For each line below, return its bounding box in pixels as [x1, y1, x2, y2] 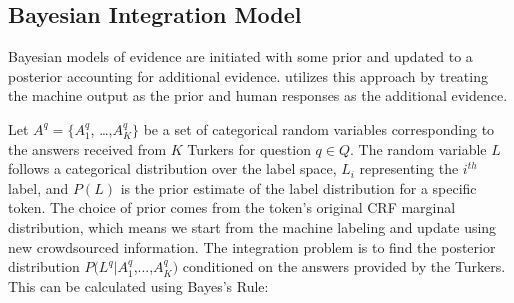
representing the [359, 158, 459, 179]
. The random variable [350, 138, 487, 159]
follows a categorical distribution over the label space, [8, 158, 337, 179]
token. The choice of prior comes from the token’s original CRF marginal [8, 197, 456, 218]
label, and [8, 177, 69, 198]
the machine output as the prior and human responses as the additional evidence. [8, 85, 508, 106]
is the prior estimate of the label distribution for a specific [120, 177, 477, 198]
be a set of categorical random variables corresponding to [143, 118, 495, 139]
